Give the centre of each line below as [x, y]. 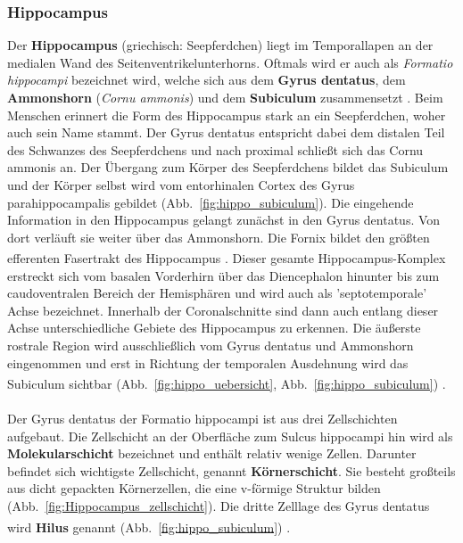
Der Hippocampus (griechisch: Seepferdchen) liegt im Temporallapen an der [220, 45]
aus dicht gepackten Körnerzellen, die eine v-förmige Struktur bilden [194, 488]
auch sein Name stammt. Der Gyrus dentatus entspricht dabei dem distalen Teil [226, 132]
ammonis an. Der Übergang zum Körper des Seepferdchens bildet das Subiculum [228, 167]
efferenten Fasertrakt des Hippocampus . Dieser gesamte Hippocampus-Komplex [227, 258]
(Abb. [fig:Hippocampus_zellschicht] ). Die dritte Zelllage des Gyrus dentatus [219, 505]
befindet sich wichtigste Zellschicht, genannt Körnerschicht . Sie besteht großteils [231, 470]
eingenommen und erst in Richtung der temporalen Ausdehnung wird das [208, 362]
